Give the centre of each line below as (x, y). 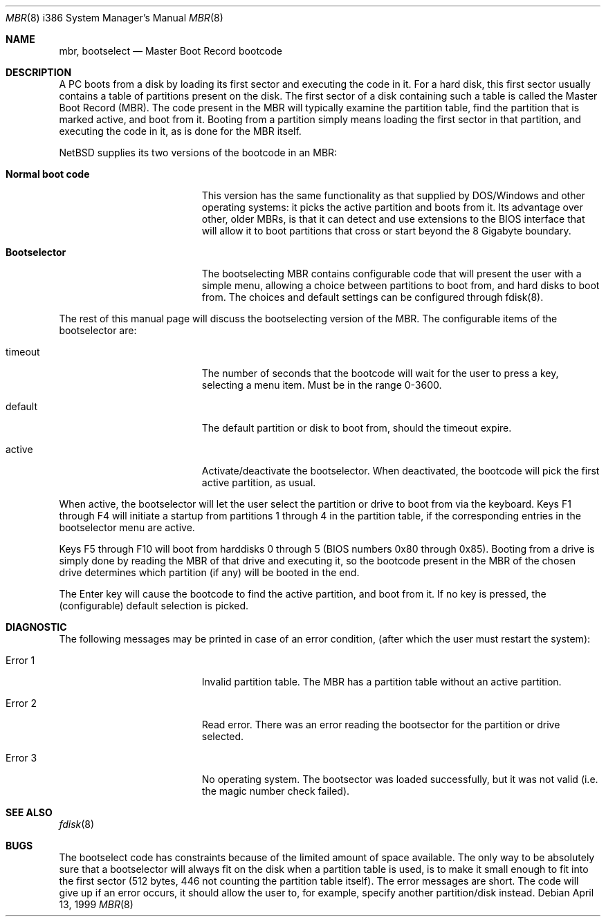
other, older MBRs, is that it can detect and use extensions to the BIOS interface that (393, 219)
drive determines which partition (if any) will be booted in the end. (209, 572)
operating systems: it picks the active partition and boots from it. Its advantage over (392, 207)
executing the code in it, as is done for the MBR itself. (180, 131)
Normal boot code (48, 174)
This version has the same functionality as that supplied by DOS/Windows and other (393, 195)
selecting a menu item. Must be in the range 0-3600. (322, 385)
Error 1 (20, 660)
